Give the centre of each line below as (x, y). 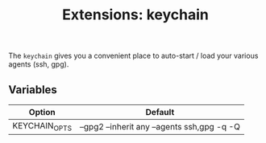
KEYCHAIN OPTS (42, 127)
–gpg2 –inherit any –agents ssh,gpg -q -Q (160, 126)
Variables (33, 90)
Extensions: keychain (135, 15)
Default (160, 112)
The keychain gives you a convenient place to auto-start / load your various (133, 56)
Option (42, 112)
